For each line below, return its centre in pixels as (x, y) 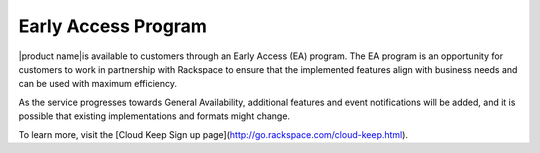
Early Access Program (112, 26)
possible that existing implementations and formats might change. (154, 116)
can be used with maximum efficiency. (97, 84)
